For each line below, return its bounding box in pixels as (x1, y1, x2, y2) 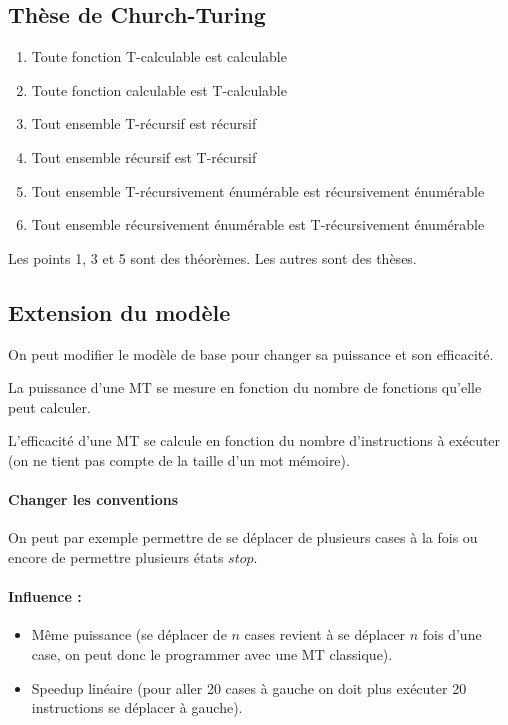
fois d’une (422, 624, 482, 645)
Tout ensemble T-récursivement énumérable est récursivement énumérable (31, 180, 485, 201)
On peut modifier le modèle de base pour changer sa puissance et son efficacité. (8, 343, 494, 364)
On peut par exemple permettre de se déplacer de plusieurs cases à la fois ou (8, 527, 478, 548)
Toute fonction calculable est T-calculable (31, 79, 287, 100)
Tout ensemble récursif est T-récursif (31, 146, 257, 167)
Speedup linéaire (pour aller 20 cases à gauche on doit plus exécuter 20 (31, 677, 467, 698)
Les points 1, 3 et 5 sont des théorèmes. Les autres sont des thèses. (8, 247, 417, 268)
